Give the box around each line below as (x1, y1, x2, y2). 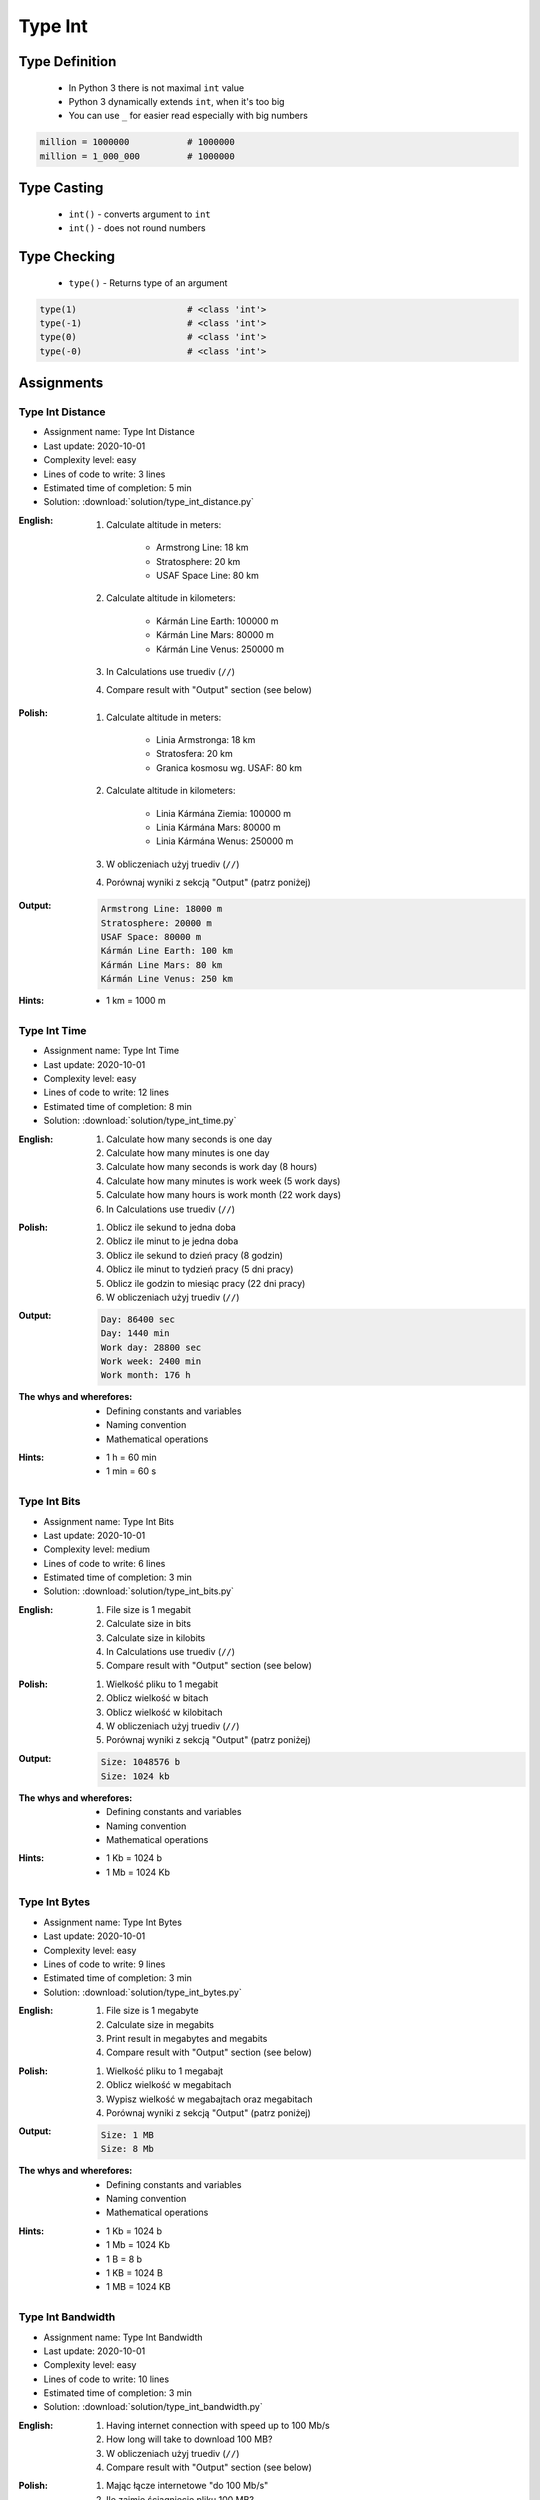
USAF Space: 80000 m (100, 931, 202, 942)
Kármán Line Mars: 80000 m (156, 629, 275, 641)
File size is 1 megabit (106, 1603, 192, 1615)
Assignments (18, 375, 104, 392)
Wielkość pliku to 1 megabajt (106, 2065, 224, 2077)
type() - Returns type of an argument (68, 276, 228, 289)
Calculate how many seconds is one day (106, 1133, 273, 1145)
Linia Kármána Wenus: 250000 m (156, 835, 294, 847)
